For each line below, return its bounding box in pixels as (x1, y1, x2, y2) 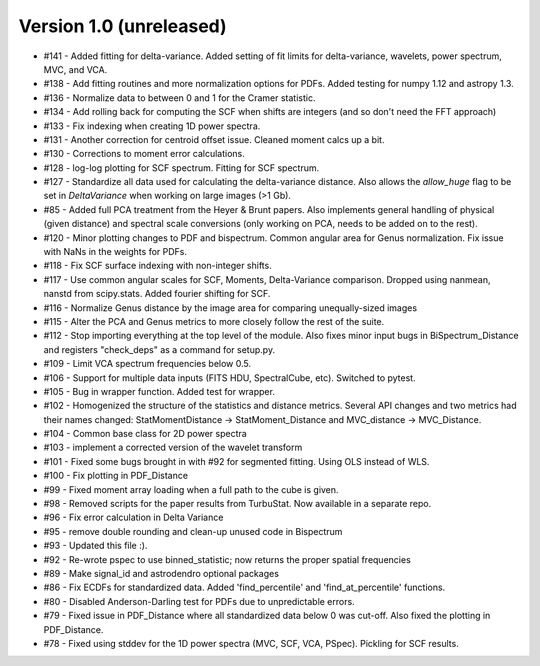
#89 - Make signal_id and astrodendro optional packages (43, 568, 280, 579)
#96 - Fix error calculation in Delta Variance (43, 511, 224, 524)
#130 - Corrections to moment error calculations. (43, 148, 245, 160)
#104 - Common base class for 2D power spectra (43, 428, 247, 440)
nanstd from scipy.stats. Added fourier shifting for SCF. (43, 288, 271, 300)
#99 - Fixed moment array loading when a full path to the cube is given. (43, 483, 339, 495)
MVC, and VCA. (43, 63, 108, 75)
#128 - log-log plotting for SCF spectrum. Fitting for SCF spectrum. (43, 161, 320, 174)
